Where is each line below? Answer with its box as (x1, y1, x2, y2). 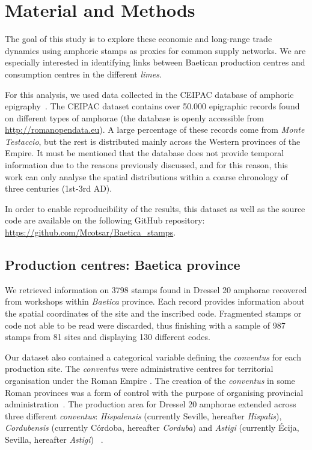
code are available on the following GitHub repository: (5, 214, 205, 227)
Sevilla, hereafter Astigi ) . (5, 433, 103, 445)
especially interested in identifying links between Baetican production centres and (5, 56, 305, 68)
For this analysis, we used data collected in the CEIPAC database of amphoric (5, 88, 294, 100)
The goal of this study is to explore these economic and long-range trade (5, 32, 272, 45)
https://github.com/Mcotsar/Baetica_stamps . (5, 226, 176, 239)
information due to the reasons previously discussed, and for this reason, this (5, 159, 288, 171)
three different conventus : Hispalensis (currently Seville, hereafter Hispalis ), (5, 409, 282, 422)
